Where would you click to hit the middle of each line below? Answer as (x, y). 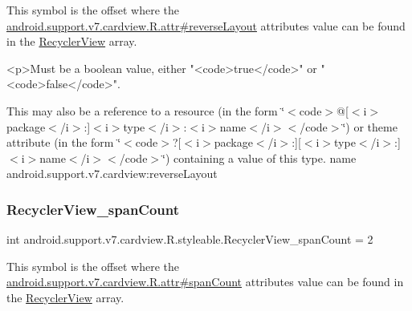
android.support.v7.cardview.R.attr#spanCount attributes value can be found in (205, 282)
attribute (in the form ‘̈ (64, 142)
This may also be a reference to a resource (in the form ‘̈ (146, 110)
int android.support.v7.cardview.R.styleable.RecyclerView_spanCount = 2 (190, 239)
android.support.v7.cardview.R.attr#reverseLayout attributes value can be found (206, 25)
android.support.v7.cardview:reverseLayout (112, 174)
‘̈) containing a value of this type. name (259, 158)
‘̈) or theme (370, 126)
